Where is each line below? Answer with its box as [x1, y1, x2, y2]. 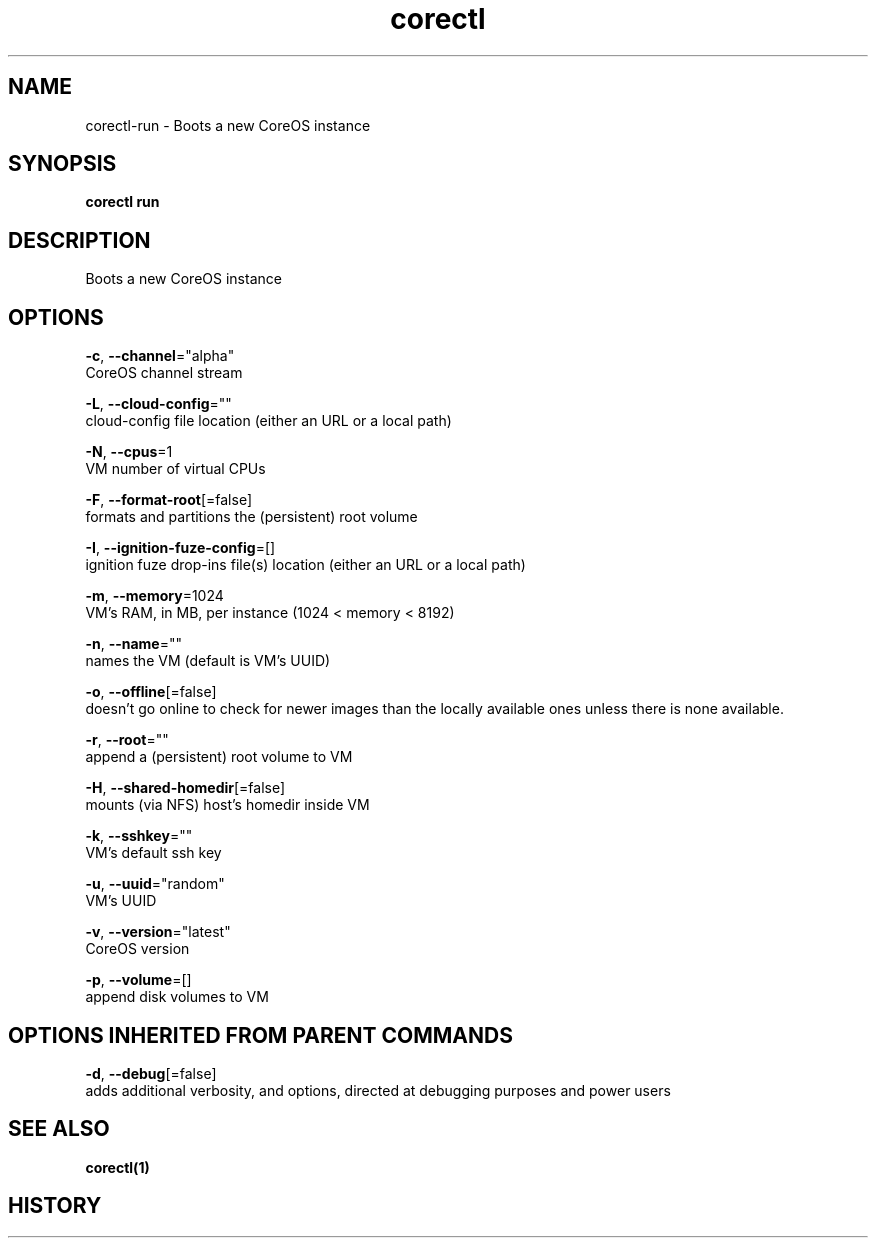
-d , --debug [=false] [85, 1064, 217, 1082]
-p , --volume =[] [85, 971, 192, 989]
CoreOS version [85, 940, 190, 958]
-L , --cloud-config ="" [85, 395, 232, 413]
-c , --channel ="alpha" [85, 347, 235, 365]
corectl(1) [85, 1158, 150, 1176]
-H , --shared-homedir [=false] [85, 779, 286, 797]
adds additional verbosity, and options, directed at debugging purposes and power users [85, 1081, 671, 1099]
